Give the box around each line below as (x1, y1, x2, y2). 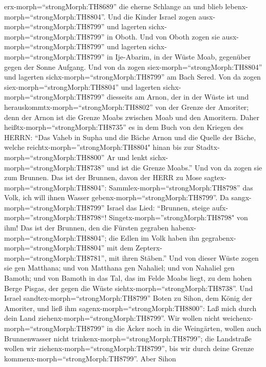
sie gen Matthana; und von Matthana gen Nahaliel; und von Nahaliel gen (4, 262, 235, 273)
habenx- (171, 222, 197, 233)
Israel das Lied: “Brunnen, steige (107, 202, 210, 213)
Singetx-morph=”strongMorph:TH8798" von (109, 212, 248, 223)
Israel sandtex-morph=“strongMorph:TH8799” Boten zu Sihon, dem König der (4, 293, 252, 303)
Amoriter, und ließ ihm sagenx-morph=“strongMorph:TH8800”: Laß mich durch (4, 302, 257, 313)
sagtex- (204, 172, 226, 183)
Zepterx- (136, 242, 162, 253)
